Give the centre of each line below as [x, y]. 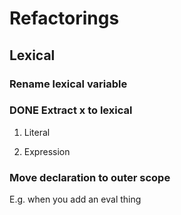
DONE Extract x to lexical [71, 110]
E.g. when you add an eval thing [75, 199]
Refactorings [64, 18]
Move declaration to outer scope [90, 177]
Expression [47, 151]
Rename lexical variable [68, 84]
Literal [37, 132]
